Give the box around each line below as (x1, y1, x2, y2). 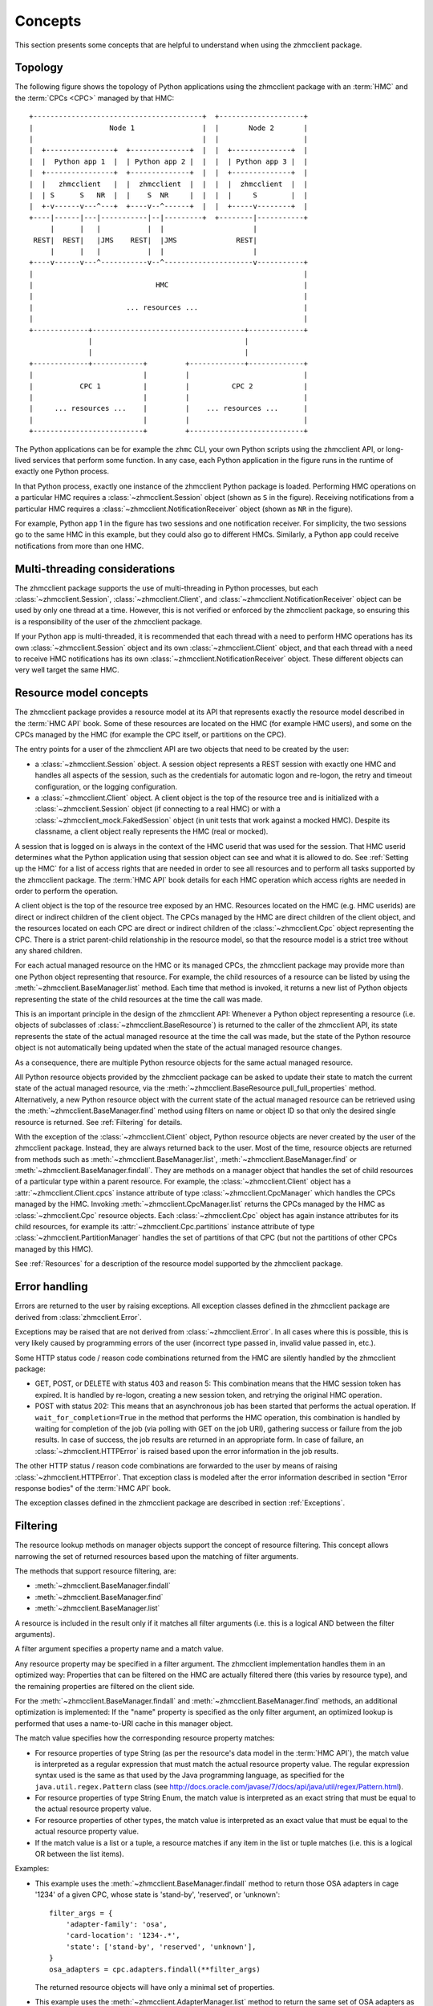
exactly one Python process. (14, 466, 110, 477)
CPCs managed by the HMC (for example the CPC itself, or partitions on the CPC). (14, 730, 286, 740)
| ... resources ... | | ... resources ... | (29, 404, 309, 413)
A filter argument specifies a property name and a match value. (14, 1644, 225, 1654)
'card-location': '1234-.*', (65, 1931, 180, 1940)
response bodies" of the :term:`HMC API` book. (14, 1483, 172, 1492)
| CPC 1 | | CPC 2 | (29, 381, 309, 391)
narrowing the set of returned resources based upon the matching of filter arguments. (14, 1551, 299, 1561)
